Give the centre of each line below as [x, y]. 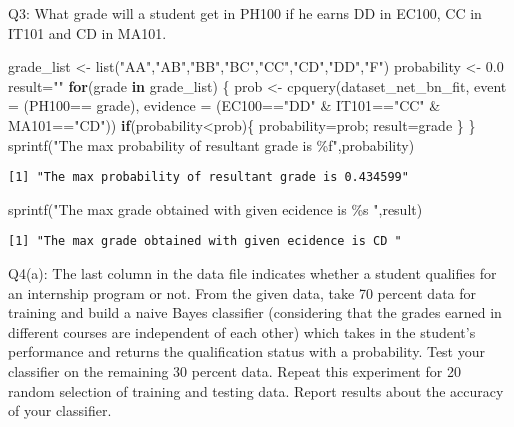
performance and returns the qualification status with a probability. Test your [246, 351]
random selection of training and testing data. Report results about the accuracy [256, 390]
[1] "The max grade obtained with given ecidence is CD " [205, 241]
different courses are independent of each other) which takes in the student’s [242, 331]
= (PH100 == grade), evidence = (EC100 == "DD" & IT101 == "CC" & [224, 105]
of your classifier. [60, 410]
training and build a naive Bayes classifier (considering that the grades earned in [255, 312]
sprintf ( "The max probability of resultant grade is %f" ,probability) [211, 144]
